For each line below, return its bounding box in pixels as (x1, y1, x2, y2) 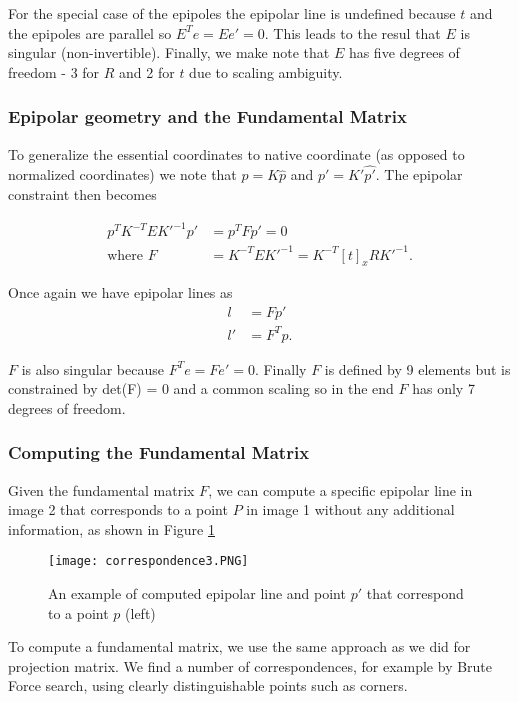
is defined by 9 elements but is (324, 358, 511, 379)
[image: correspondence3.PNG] (48, 554, 249, 569)
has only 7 (412, 378, 475, 399)
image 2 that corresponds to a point (8, 499, 228, 520)
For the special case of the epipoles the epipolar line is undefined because (8, 3, 456, 23)
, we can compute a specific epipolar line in (208, 479, 473, 500)
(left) (125, 602, 156, 623)
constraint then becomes (8, 184, 157, 204)
